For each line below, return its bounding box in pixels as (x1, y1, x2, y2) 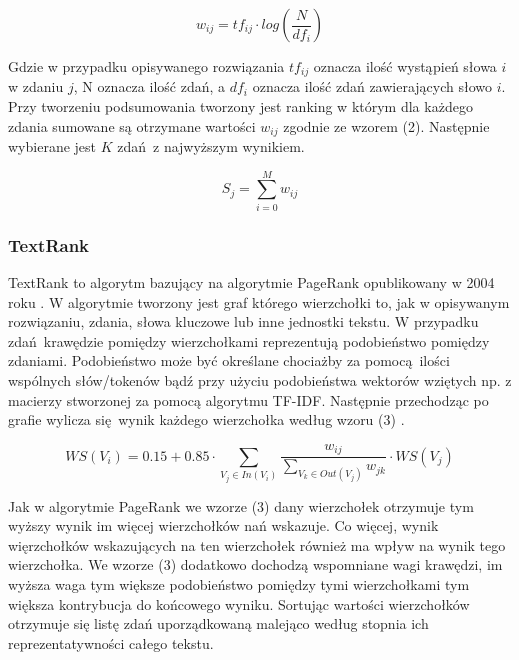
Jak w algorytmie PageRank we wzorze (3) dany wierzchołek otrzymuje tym (8, 495, 474, 516)
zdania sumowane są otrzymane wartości (8, 115, 256, 136)
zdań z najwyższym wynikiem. (117, 136, 305, 157)
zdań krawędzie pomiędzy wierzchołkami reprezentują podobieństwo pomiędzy (8, 330, 490, 351)
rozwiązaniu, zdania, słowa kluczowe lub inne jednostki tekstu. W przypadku (8, 311, 479, 332)
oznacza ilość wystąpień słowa (313, 56, 497, 76)
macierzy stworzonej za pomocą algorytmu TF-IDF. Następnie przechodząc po (8, 389, 489, 410)
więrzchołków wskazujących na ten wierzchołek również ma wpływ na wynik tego (8, 534, 506, 555)
